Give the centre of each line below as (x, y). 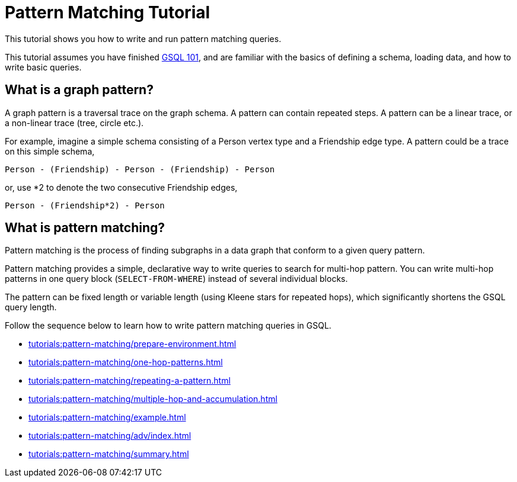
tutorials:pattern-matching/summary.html (109, 454)
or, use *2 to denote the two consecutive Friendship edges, (121, 187)
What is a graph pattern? (79, 90)
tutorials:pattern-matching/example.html (107, 417)
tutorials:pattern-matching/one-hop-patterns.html (126, 362)
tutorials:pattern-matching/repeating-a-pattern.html (130, 381)
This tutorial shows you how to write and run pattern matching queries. (143, 38)
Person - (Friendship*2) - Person (85, 205)
